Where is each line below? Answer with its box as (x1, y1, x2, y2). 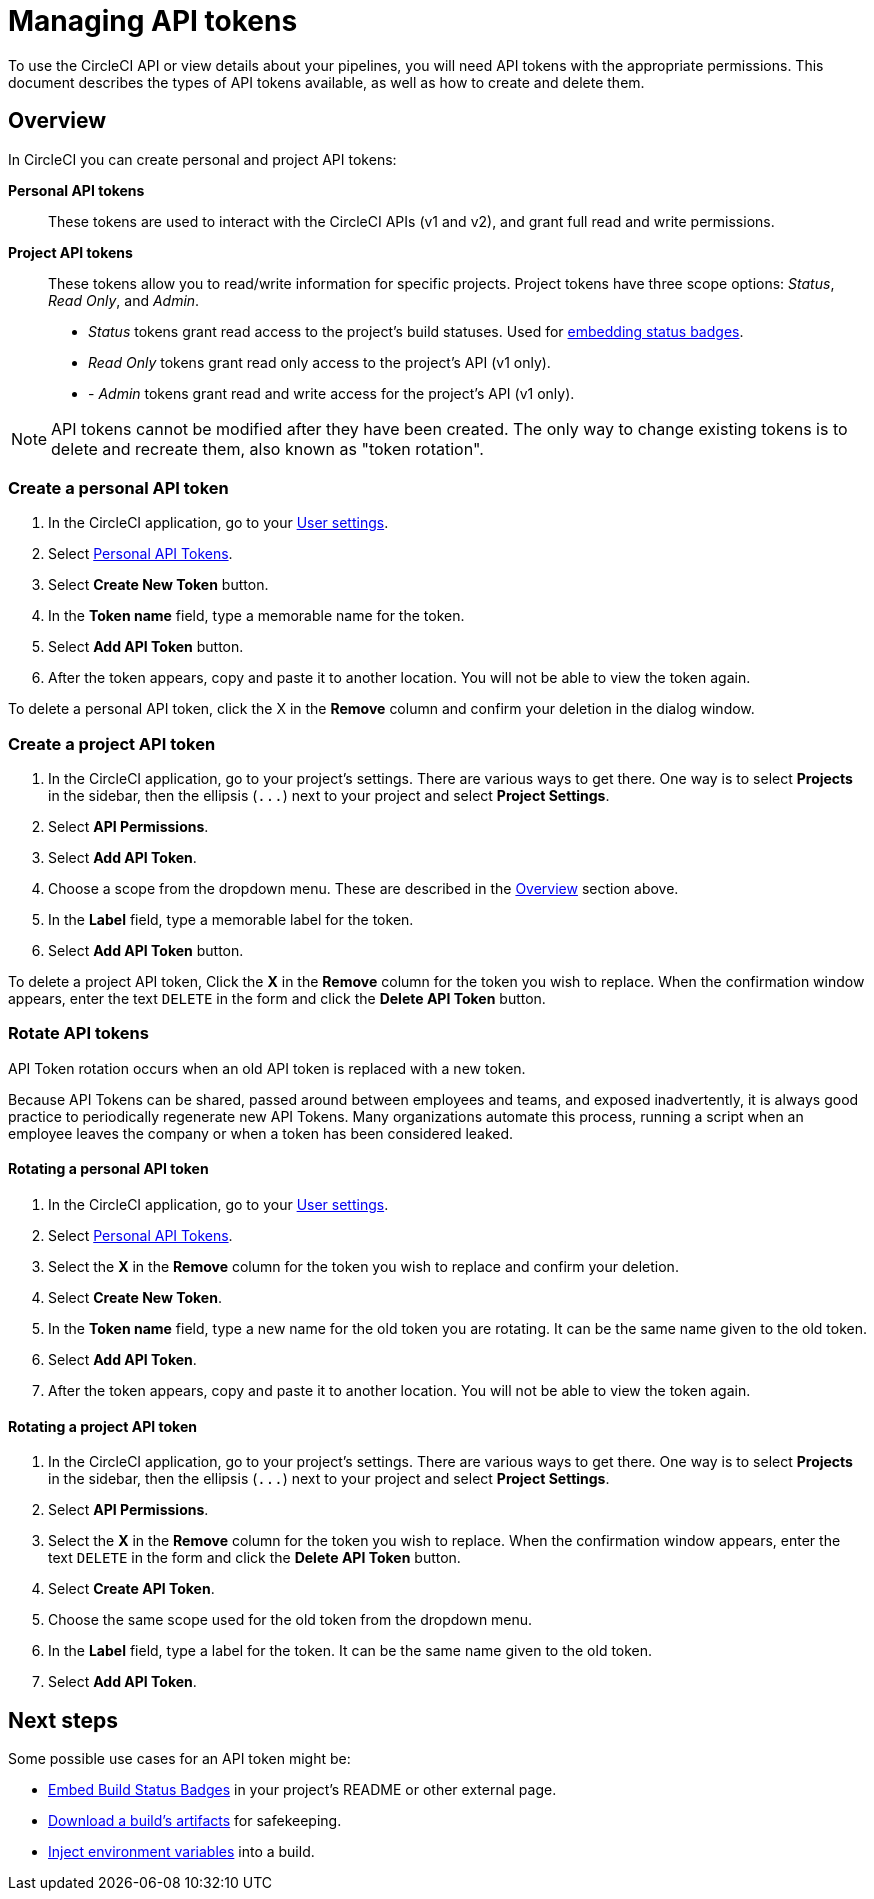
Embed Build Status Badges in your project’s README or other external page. (48, 1781, 557, 1799)
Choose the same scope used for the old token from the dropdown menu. (48, 1611, 533, 1629)
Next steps (8, 1707, 118, 1733)
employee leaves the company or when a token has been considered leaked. (8, 1124, 514, 1142)
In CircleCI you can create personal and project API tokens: (8, 150, 397, 168)
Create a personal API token (8, 477, 229, 498)
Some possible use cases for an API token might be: (8, 1750, 351, 1768)
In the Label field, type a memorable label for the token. (48, 911, 414, 929)
